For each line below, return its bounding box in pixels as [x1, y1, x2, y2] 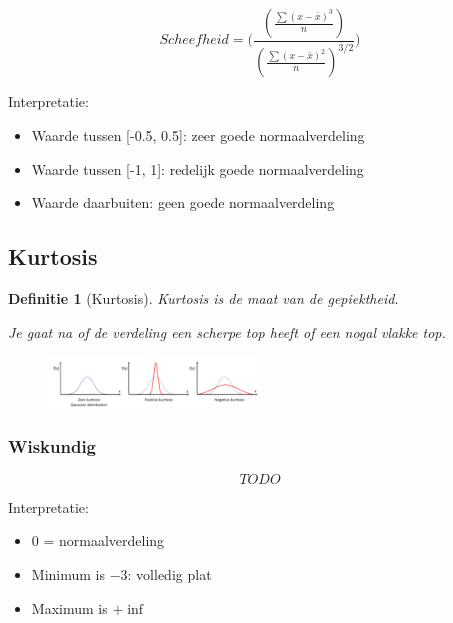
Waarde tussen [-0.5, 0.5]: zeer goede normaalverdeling [31, 124, 365, 145]
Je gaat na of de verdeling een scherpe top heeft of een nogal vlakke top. [8, 321, 446, 342]
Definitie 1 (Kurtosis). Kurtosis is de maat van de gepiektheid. [8, 287, 399, 308]
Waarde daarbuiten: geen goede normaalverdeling [31, 192, 335, 213]
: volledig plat [127, 564, 212, 585]
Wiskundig [8, 433, 97, 458]
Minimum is [31, 564, 105, 585]
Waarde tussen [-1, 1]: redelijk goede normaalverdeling [31, 158, 364, 179]
